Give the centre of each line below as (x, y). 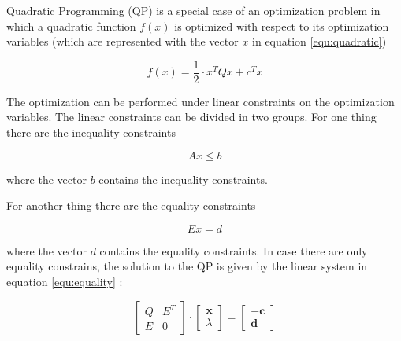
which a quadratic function (71, 26)
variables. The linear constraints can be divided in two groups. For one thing (191, 117)
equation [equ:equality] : (65, 281)
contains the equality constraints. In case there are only (234, 250)
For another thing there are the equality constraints (131, 205)
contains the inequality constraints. (183, 179)
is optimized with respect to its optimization (282, 26)
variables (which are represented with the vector (123, 41)
